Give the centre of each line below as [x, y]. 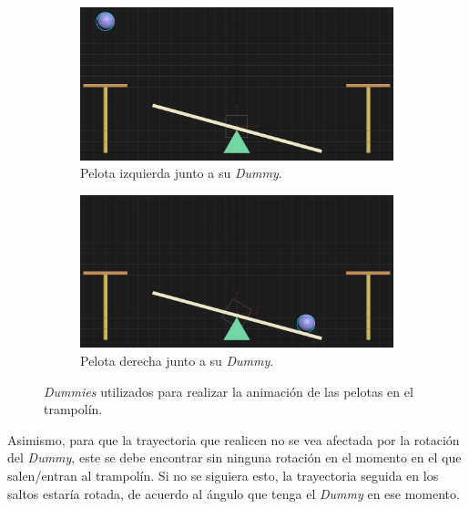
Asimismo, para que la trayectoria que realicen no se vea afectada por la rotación [234, 439]
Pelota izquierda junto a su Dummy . [181, 173]
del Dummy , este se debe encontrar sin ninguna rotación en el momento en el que [234, 457]
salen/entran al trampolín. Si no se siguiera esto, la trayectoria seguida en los [223, 475]
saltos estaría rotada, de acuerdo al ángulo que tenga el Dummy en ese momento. [234, 493]
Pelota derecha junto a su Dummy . [177, 361]
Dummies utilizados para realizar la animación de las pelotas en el [229, 391]
